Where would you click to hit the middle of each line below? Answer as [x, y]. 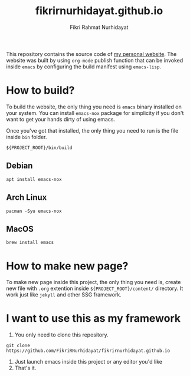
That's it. [25, 368]
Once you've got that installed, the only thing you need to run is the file [92, 130]
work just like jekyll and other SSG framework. [64, 295]
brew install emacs [30, 243]
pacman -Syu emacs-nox [34, 211]
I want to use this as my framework [94, 319]
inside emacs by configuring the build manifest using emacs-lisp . [83, 67]
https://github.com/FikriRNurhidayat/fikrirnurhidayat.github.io [88, 351]
